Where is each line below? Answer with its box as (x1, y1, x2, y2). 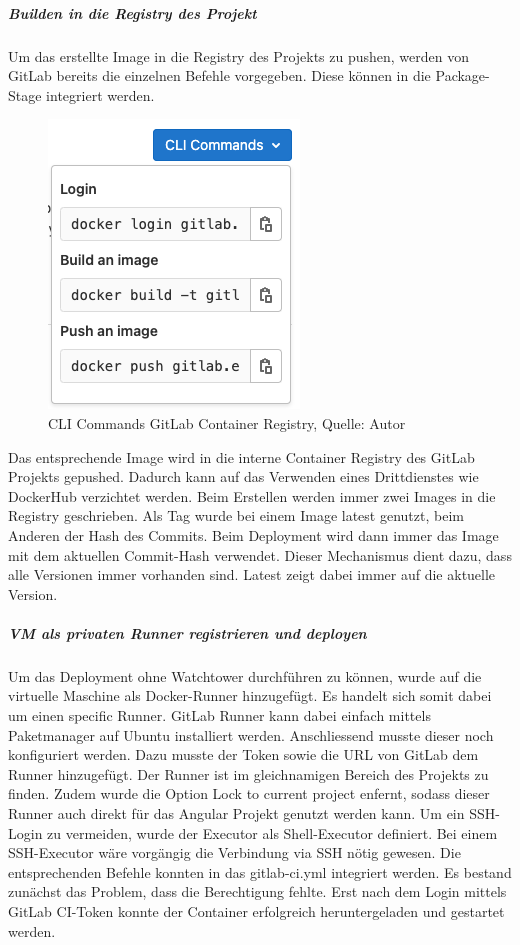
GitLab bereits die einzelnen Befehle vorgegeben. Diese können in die (8, 65, 431, 86)
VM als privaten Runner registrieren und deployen (8, 622, 367, 643)
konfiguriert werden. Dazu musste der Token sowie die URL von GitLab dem (8, 744, 479, 765)
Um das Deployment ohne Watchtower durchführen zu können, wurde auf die (8, 665, 482, 686)
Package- (435, 65, 490, 86)
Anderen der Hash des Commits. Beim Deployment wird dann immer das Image (8, 524, 499, 545)
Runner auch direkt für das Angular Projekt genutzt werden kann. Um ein (8, 803, 465, 823)
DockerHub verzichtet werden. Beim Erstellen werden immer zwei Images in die (8, 485, 496, 506)
